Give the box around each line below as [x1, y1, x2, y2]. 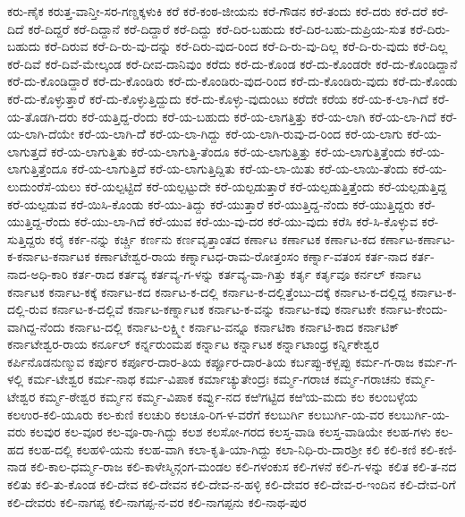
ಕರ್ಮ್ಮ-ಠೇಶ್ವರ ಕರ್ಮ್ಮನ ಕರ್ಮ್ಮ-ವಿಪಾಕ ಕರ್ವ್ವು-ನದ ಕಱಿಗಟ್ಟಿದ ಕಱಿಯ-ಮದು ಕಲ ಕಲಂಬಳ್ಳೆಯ [39, 387, 418, 406]
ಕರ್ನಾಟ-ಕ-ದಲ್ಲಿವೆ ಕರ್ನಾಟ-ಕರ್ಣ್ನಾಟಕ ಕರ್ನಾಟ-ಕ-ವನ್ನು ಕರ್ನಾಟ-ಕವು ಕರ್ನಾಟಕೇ [51, 300, 376, 318]
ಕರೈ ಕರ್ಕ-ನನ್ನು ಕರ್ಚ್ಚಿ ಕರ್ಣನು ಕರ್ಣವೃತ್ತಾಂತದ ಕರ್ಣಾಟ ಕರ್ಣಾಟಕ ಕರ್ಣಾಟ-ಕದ [49, 229, 376, 248]
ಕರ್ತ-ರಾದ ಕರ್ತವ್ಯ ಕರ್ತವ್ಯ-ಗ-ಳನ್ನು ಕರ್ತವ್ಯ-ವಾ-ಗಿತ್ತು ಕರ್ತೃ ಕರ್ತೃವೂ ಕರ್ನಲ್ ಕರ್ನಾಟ [72, 264, 422, 283]
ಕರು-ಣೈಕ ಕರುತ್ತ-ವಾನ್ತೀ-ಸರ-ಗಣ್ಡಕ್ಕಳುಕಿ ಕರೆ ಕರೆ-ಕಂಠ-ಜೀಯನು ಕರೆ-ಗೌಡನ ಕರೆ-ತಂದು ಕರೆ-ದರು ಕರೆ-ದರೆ [7, 2, 427, 20]
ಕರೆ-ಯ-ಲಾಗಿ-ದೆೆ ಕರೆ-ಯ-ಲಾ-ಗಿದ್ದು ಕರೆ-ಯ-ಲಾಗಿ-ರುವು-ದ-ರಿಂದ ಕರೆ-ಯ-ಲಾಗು [78, 124, 403, 143]
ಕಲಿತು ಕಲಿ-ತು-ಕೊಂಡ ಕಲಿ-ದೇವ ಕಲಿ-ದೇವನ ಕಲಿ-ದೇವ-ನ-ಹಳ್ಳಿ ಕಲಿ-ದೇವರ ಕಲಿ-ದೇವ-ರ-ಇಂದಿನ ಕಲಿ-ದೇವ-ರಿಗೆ [7, 475, 456, 494]
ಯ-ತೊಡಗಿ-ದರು [7, 106, 78, 125]
